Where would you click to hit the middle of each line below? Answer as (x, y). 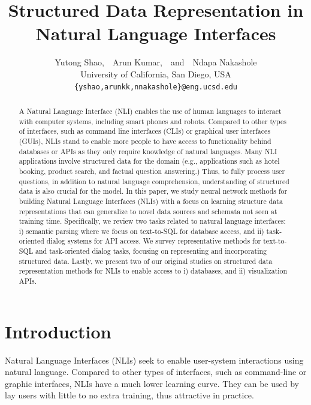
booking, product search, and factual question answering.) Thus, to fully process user (152, 171)
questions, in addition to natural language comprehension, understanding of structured (154, 181)
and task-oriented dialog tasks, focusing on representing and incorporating (151, 251)
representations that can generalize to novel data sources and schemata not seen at (148, 211)
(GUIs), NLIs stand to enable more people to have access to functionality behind (145, 141)
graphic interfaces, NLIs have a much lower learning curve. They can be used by (152, 383)
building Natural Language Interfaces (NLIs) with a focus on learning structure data (151, 201)
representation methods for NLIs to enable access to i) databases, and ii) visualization (153, 271)
